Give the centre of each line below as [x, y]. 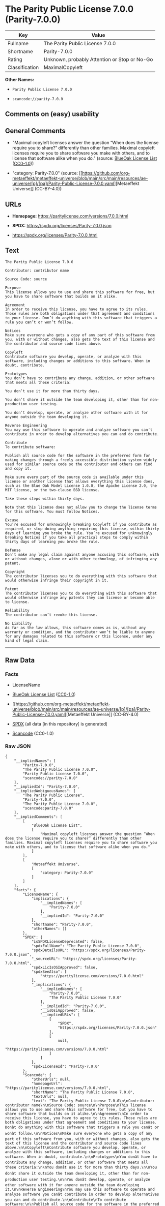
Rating [15, 59]
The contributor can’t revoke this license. [51, 615]
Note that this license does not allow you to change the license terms [81, 507]
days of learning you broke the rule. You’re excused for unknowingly [79, 533]
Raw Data [20, 660]
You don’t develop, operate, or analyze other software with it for [77, 412]
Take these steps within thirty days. [45, 498]
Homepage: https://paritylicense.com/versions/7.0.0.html [70, 216]
